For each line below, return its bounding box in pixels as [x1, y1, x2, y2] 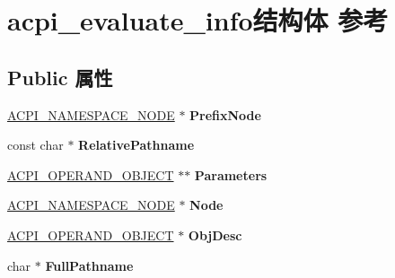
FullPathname [45, 256, 134, 274]
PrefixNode [189, 105, 261, 124]
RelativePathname [78, 135, 195, 154]
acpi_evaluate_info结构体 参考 [7, 2, 389, 39]
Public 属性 [7, 63, 113, 91]
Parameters [194, 165, 268, 184]
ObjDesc [188, 225, 242, 244]
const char [7, 135, 64, 154]
